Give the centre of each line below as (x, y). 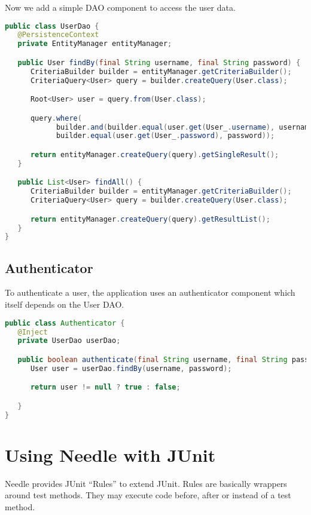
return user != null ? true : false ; (105, 387)
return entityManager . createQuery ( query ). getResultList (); (150, 219)
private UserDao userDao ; (69, 341)
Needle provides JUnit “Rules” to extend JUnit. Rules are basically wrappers (146, 483)
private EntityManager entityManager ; (95, 44)
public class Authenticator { (65, 323)
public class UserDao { (52, 26)
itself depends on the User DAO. (65, 304)
